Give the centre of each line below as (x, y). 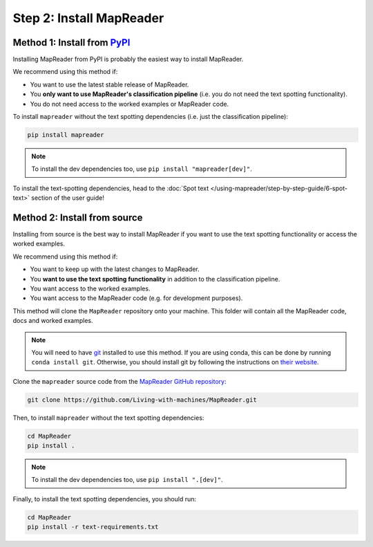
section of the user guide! (68, 198)
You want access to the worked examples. (90, 289)
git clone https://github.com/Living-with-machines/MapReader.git (142, 400)
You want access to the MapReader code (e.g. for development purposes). (136, 298)
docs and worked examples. (53, 321)
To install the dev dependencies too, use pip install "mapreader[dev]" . (142, 169)
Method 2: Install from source (78, 217)
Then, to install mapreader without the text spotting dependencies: (108, 418)
